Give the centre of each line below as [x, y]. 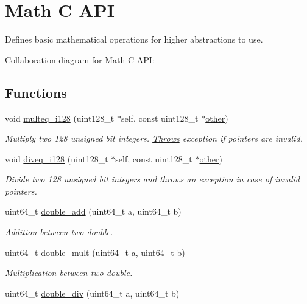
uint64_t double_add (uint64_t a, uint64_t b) [93, 211]
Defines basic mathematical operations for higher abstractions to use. [134, 39]
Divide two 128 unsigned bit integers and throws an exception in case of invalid [153, 179]
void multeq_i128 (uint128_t [60, 118]
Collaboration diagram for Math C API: [80, 59]
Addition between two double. [59, 232]
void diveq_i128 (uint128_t [57, 158]
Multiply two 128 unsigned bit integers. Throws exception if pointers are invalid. [154, 138]
